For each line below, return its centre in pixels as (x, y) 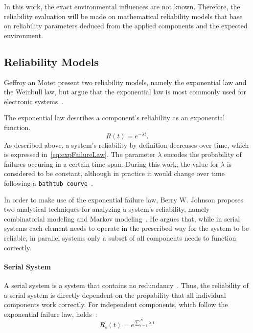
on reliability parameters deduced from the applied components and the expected (126, 26)
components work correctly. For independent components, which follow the (116, 304)
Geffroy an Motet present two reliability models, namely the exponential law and (125, 82)
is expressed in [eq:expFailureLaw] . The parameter (80, 154)
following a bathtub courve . (48, 183)
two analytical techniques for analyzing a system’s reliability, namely (107, 209)
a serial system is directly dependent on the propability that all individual (115, 295)
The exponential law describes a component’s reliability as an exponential (115, 118)
